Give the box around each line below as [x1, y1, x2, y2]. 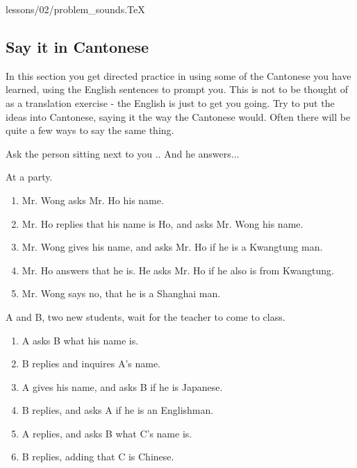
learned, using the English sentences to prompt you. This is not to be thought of [6, 82, 349, 97]
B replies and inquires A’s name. [22, 356, 161, 371]
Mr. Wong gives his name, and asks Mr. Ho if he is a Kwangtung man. [22, 240, 323, 254]
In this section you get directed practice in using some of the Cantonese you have [6, 68, 351, 83]
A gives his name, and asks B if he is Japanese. [22, 379, 223, 394]
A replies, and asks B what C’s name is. [22, 426, 192, 440]
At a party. [6, 169, 53, 184]
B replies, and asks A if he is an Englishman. [22, 403, 214, 417]
